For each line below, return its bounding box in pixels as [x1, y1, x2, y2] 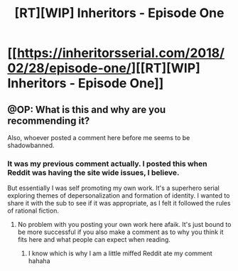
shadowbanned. [7, 141, 55, 149]
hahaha [28, 257, 51, 265]
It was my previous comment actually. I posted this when [7, 159, 207, 169]
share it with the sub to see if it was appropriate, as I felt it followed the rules [7, 199, 231, 208]
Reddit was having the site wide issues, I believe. [7, 167, 180, 177]
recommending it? [7, 115, 90, 127]
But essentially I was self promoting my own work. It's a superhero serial [7, 184, 220, 193]
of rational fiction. [7, 206, 59, 215]
